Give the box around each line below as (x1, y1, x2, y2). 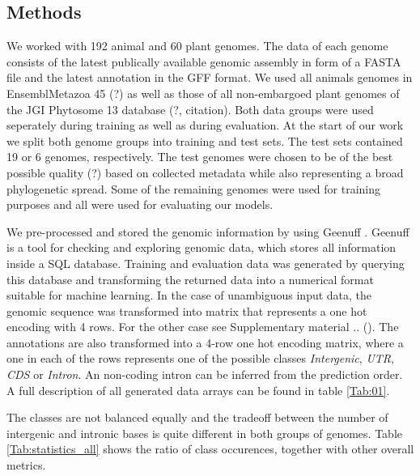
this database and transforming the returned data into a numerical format (6, 270, 374, 287)
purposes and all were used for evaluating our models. (6, 196, 274, 213)
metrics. (6, 457, 46, 474)
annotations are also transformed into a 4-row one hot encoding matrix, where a (6, 334, 404, 351)
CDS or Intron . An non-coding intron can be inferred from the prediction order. (6, 366, 403, 383)
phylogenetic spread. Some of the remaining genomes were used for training (6, 180, 381, 197)
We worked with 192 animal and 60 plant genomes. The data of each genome (6, 37, 388, 54)
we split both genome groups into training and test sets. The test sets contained (6, 132, 403, 149)
